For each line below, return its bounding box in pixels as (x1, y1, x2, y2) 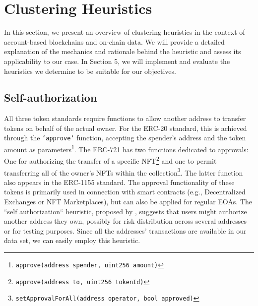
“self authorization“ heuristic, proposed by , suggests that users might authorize (4, 206, 247, 216)
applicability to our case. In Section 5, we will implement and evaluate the (4, 56, 230, 66)
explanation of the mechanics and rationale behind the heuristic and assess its (4, 46, 241, 57)
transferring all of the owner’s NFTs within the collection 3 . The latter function (4, 166, 243, 178)
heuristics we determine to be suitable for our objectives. (4, 65, 176, 76)
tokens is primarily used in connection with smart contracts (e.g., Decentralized (4, 186, 246, 197)
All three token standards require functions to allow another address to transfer (4, 113, 246, 123)
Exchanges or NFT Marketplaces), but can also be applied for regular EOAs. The (4, 196, 253, 207)
